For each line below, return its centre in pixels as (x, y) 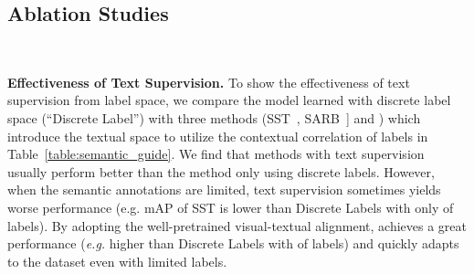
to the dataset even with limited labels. (117, 261)
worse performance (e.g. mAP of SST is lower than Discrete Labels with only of (231, 207)
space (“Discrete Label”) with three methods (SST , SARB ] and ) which (214, 117)
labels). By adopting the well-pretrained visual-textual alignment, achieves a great (237, 225)
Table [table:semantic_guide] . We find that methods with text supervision (216, 154)
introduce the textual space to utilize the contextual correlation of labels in (218, 136)
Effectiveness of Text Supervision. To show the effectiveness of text (209, 82)
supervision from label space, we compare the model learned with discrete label (229, 100)
